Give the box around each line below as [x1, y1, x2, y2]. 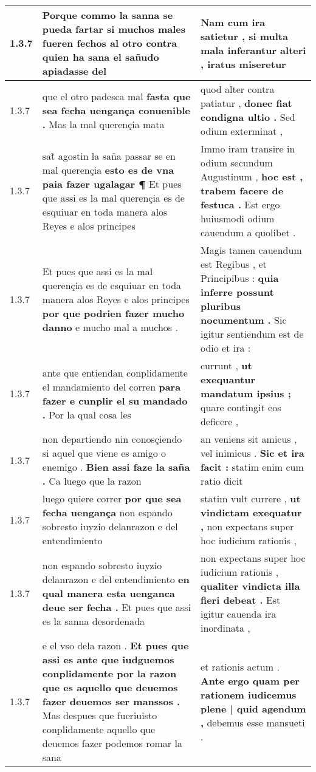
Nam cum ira [200, 15, 266, 29]
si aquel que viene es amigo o [42, 446, 167, 460]
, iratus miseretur [200, 56, 286, 71]
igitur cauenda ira [200, 607, 276, 621]
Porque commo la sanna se [42, 8, 173, 22]
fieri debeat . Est [200, 593, 281, 607]
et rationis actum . [200, 659, 280, 674]
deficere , [200, 414, 239, 428]
